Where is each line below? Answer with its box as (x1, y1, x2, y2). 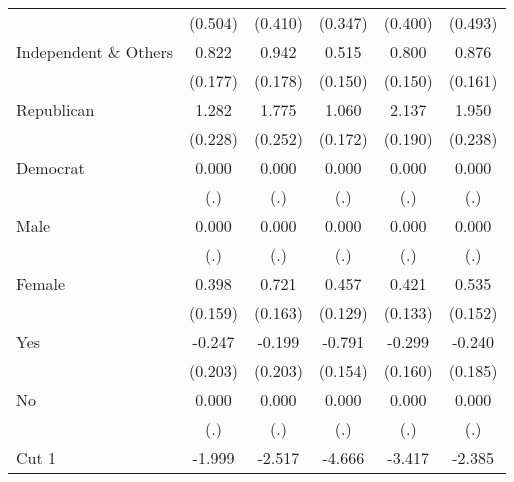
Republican (16, 98, 95, 121)
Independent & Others (16, 40, 174, 63)
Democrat (16, 156, 85, 179)
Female (16, 272, 66, 295)
